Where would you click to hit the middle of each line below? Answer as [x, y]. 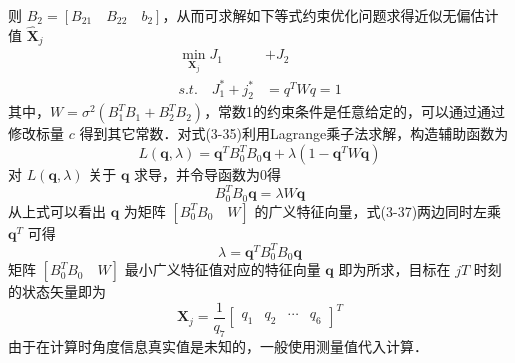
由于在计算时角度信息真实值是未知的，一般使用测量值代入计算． [218, 345]
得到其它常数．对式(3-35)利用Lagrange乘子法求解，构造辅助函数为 [294, 133]
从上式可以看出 [57, 210]
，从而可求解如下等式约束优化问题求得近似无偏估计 [330, 15]
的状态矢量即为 [57, 291]
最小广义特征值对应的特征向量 [222, 269]
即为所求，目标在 [394, 269]
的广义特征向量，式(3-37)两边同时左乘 [378, 210]
